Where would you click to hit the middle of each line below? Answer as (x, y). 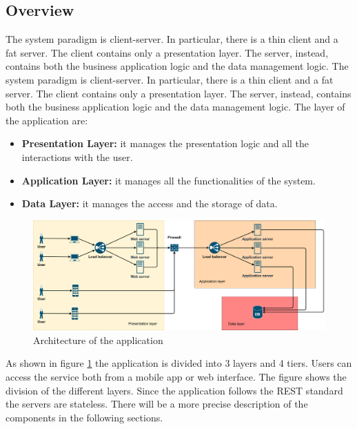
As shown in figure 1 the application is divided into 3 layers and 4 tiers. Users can (179, 363)
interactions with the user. (77, 156)
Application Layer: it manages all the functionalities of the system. (169, 180)
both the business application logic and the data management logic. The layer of (175, 107)
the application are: (47, 120)
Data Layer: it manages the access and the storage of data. (150, 203)
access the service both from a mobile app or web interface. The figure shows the (176, 376)
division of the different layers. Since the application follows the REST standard (174, 390)
